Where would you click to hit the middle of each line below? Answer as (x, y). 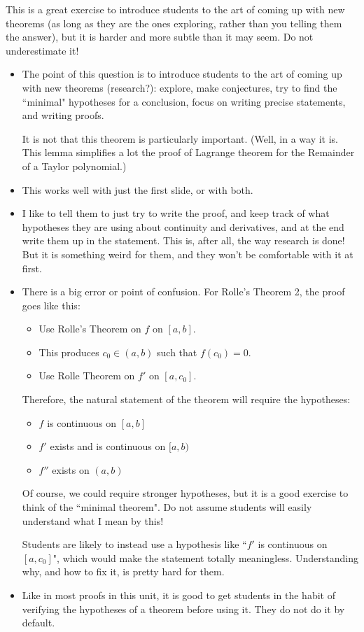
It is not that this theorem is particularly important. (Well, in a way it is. (180, 138)
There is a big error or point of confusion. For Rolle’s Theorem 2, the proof (183, 292)
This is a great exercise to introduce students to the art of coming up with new (175, 9)
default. (38, 623)
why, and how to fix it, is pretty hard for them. (123, 571)
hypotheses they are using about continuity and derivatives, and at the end (183, 226)
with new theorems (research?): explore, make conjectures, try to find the (180, 87)
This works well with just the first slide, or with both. (138, 189)
